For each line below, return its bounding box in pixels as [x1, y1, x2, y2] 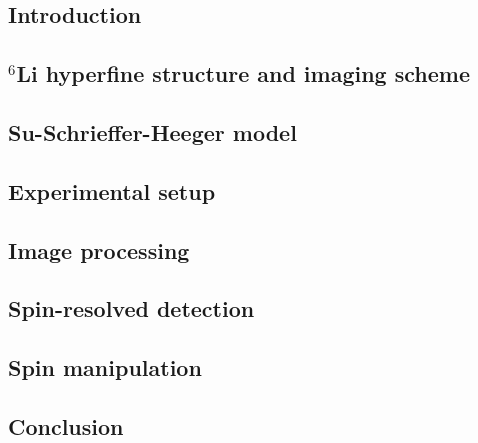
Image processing [8, 234, 190, 265]
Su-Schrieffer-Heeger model [8, 116, 297, 147]
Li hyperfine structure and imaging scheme [16, 58, 471, 89]
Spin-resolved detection [8, 293, 255, 324]
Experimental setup [8, 175, 216, 206]
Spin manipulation [8, 352, 202, 383]
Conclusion [8, 410, 124, 441]
